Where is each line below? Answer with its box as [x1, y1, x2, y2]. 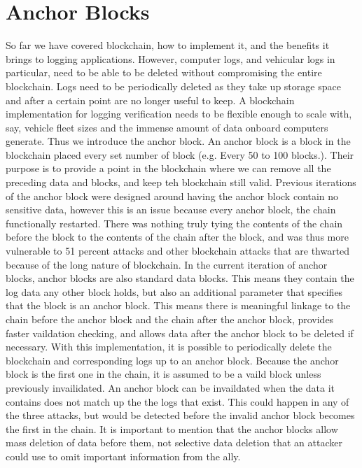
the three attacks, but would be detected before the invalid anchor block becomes [6, 408, 355, 423]
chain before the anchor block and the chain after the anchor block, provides [6, 312, 334, 326]
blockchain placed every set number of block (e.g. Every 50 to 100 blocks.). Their [6, 147, 354, 162]
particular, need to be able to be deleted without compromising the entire [6, 65, 322, 80]
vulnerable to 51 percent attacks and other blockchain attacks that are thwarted [6, 243, 350, 258]
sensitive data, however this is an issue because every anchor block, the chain [6, 202, 336, 217]
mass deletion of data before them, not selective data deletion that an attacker [6, 435, 342, 450]
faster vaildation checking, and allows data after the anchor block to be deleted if [6, 325, 354, 340]
